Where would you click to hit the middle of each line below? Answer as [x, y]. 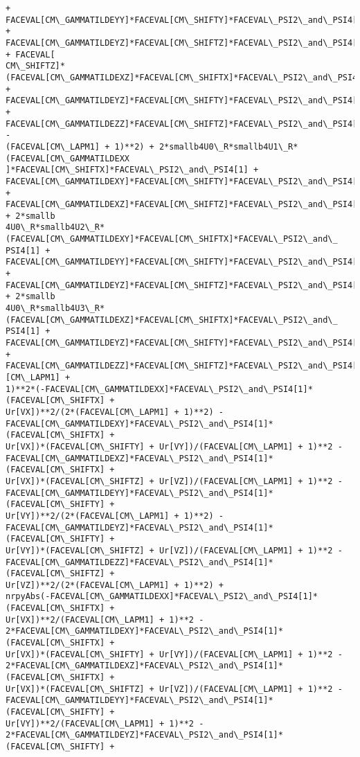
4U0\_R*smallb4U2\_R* [55, 228]
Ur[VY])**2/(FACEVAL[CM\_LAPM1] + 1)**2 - [105, 723]
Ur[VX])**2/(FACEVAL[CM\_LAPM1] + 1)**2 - [105, 620]
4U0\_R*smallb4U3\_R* [55, 309]
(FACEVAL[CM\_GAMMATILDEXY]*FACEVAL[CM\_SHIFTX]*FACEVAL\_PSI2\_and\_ [172, 239]
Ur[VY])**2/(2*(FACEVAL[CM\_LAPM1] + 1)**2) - [115, 516]
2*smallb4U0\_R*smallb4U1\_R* [228, 146]
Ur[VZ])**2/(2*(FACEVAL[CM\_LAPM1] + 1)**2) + [115, 585]
